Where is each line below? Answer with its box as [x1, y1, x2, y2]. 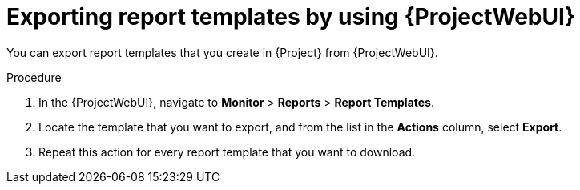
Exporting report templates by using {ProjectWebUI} [6, 3, 575, 30]
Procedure [6, 70, 62, 84]
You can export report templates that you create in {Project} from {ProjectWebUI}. [6, 45, 438, 59]
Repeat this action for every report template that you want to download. [38, 144, 416, 159]
